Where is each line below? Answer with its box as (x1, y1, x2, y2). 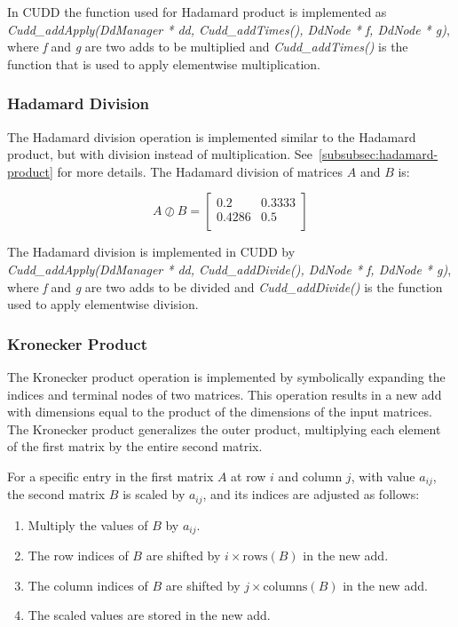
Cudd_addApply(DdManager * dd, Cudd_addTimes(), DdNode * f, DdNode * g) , (7, 20, 450, 38)
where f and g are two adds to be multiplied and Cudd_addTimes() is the (7, 37, 408, 56)
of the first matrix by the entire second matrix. (7, 437, 263, 456)
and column (278, 466, 343, 485)
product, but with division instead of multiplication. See (7, 145, 313, 163)
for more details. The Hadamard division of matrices (57, 162, 343, 180)
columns (263, 580, 308, 593)
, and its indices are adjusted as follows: (202, 485, 420, 504)
